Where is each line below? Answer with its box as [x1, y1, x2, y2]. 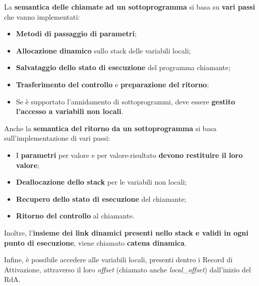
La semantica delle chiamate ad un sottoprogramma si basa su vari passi [4, 2, 255, 12]
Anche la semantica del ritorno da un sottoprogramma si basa [4, 123, 217, 133]
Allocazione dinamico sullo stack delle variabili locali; [16, 45, 191, 55]
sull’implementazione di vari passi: [4, 133, 110, 143]
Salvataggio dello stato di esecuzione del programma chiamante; [16, 62, 231, 73]
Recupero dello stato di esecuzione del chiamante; [16, 193, 187, 204]
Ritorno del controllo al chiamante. [16, 210, 135, 221]
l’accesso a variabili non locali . [16, 106, 123, 117]
